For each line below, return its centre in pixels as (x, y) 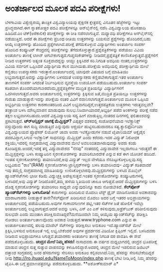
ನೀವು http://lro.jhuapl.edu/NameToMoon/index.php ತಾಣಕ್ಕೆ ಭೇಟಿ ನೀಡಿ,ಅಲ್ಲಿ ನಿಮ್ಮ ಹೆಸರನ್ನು (81, 258)
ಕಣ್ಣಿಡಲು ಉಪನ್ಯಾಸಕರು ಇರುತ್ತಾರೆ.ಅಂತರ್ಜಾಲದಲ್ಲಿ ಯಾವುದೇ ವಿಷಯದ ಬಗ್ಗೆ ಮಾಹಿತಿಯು (67, 72)
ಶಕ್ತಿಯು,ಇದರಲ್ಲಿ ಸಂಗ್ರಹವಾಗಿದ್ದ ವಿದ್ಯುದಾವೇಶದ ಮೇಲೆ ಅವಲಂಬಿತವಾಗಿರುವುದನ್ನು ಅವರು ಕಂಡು (71, 143)
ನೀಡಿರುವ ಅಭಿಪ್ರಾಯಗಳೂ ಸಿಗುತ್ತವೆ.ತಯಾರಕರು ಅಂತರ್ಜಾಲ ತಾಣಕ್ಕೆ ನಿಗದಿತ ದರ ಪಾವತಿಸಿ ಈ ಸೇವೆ (73, 236)
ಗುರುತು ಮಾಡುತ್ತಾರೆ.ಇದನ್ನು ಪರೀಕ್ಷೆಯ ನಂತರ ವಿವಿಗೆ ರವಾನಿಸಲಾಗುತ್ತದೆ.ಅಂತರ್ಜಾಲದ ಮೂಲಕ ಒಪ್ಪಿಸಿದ (77, 99)
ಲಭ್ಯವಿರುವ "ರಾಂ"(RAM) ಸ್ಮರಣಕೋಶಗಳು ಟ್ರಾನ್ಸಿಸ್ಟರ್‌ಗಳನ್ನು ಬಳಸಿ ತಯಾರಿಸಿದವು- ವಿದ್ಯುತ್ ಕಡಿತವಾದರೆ (78, 165)
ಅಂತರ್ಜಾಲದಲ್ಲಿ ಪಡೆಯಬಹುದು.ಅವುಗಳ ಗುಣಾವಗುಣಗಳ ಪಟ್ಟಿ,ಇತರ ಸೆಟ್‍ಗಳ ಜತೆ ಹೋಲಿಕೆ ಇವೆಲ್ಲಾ (74, 203)
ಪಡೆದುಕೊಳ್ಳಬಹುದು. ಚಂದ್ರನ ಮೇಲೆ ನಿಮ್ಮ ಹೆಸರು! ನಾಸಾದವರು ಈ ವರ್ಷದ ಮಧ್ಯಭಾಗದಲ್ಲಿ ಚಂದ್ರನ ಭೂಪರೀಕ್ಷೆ (81, 241)
